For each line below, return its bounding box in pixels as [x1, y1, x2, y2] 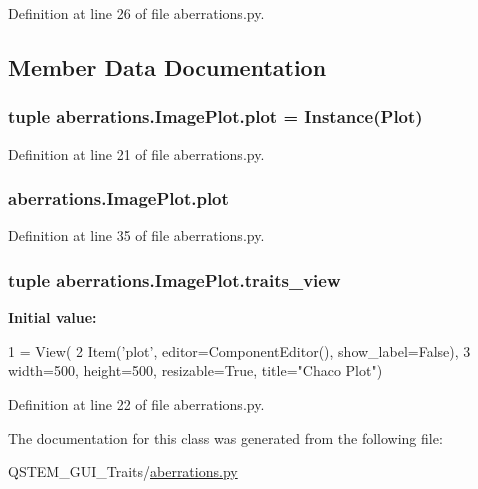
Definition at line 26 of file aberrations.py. [8, 3, 265, 23]
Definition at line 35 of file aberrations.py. [8, 225, 265, 246]
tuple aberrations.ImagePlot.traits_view [8, 267, 341, 292]
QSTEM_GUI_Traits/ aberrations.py [8, 461, 238, 482]
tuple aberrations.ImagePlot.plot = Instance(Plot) [8, 104, 423, 129]
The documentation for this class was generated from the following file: [8, 427, 443, 448]
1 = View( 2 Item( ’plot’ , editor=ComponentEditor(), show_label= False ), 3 [8, 340, 471, 361]
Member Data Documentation [8, 51, 327, 82]
